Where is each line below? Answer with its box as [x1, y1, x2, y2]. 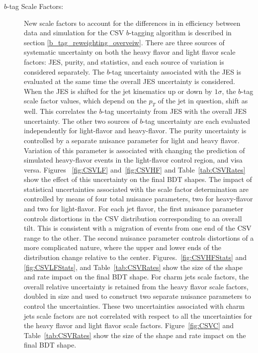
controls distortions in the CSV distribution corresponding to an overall [24, 213, 242, 223]
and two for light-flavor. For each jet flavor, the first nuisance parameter [24, 203, 244, 214]
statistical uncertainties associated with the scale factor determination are [24, 183, 249, 194]
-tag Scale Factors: [7, 1, 64, 11]
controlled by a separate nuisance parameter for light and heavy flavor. [24, 135, 240, 145]
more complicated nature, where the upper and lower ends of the [24, 242, 221, 253]
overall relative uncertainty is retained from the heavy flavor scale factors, [24, 281, 249, 291]
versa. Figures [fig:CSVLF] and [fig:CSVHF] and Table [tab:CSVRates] [24, 164, 246, 175]
